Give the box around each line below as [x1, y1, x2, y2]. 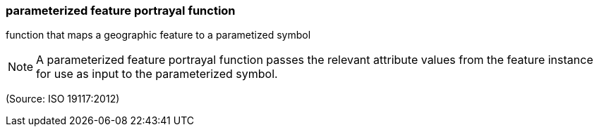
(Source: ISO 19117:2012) [6, 93, 120, 105]
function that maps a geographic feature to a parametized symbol [6, 29, 311, 41]
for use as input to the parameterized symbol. [36, 67, 278, 81]
